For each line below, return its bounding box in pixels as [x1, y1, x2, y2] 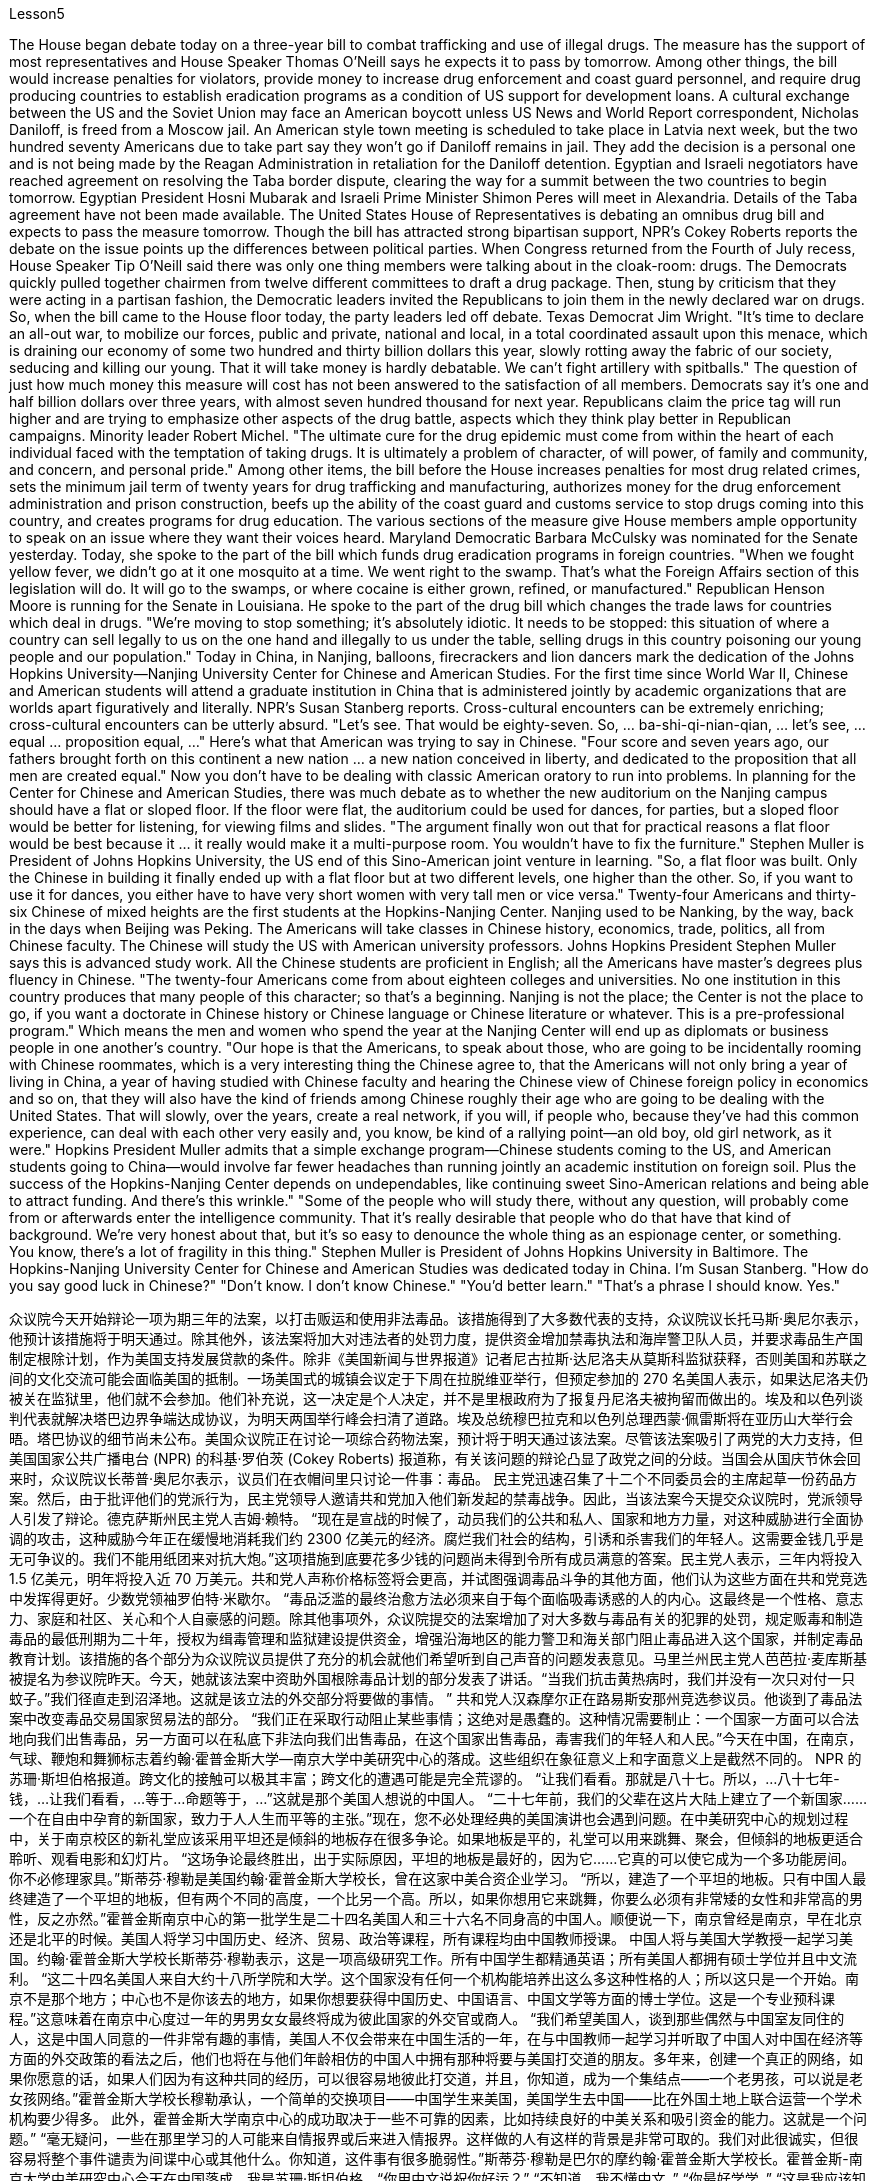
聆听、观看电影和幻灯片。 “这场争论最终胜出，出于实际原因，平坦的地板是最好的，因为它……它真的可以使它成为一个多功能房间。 [9, 1850, 856, 1867]
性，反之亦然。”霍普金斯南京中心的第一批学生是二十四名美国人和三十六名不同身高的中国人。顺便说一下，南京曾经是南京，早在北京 [9, 1910, 863, 1927]
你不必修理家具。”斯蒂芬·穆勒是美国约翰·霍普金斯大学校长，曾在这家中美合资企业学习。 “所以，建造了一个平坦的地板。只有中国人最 [9, 1870, 867, 1887]
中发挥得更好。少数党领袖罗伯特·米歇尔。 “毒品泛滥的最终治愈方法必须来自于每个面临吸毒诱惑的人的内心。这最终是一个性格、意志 [9, 1590, 864, 1607]
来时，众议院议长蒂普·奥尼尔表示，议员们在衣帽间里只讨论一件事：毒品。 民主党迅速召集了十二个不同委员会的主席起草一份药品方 [9, 1470, 857, 1487]
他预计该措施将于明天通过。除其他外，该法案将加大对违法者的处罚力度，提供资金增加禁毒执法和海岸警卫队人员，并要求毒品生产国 [9, 1330, 863, 1347]
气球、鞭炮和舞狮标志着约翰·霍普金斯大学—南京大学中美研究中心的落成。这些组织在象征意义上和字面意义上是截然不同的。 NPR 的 [9, 1750, 862, 1767]
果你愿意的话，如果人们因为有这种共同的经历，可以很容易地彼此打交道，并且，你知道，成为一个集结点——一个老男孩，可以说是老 [9, 2070, 863, 2087]
